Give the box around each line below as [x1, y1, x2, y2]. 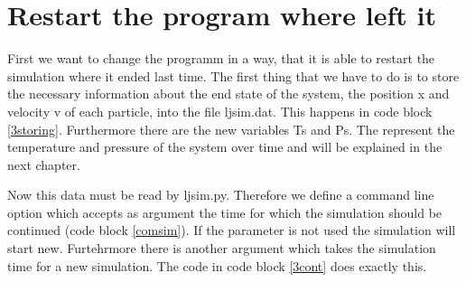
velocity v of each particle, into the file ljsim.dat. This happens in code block [7, 101, 433, 120]
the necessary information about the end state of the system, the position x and [7, 84, 450, 103]
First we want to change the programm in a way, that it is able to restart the [7, 49, 435, 68]
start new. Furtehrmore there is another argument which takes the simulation [7, 239, 436, 258]
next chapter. [7, 155, 80, 174]
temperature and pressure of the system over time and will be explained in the [7, 137, 443, 156]
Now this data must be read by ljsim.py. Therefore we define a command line [7, 185, 434, 204]
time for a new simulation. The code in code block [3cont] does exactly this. [7, 256, 427, 275]
